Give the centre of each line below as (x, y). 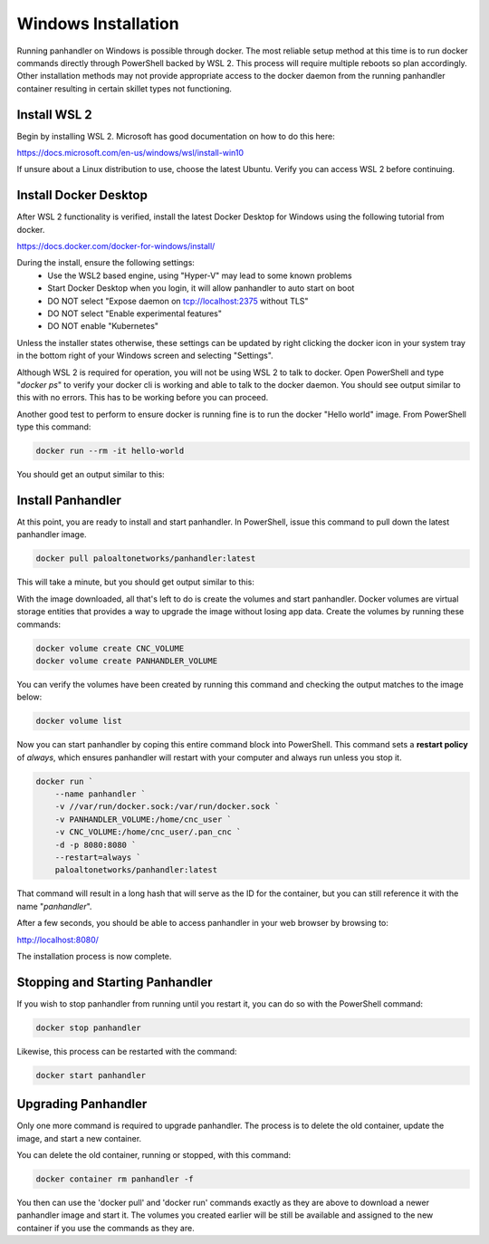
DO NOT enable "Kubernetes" (103, 326)
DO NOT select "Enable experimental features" (134, 313)
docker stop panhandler (89, 1027)
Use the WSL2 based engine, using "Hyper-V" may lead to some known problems (200, 275)
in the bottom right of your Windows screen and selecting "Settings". (145, 356)
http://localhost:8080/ (58, 940)
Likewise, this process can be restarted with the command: (127, 1051)
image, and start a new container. (79, 1138)
